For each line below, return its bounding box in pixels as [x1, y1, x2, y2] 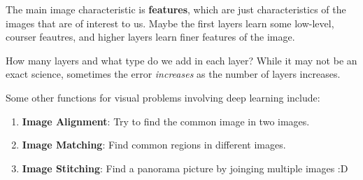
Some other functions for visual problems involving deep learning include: [6, 90, 320, 104]
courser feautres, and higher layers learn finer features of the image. [6, 29, 295, 44]
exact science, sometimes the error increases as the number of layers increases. [6, 67, 341, 81]
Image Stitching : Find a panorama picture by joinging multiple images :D [22, 160, 348, 175]
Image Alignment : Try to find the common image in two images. [22, 113, 310, 128]
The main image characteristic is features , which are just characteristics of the [6, 2, 346, 16]
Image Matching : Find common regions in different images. [22, 137, 286, 152]
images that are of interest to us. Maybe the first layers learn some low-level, [6, 15, 334, 30]
